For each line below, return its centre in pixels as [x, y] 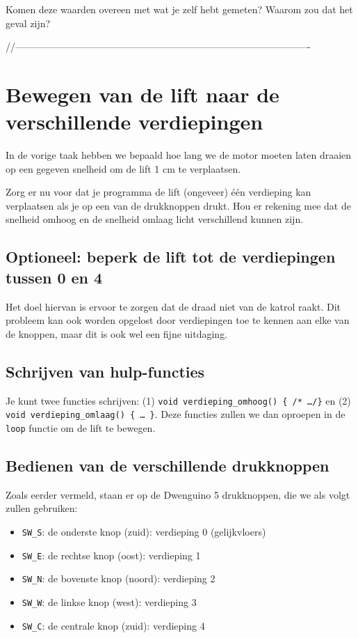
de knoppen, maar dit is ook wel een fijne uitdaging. [117, 333]
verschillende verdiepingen [135, 122]
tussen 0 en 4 [54, 277]
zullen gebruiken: [42, 508]
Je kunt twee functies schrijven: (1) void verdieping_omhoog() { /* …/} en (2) [178, 400]
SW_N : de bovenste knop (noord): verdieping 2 [119, 578]
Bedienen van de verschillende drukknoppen [168, 465]
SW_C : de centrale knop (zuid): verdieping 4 [113, 625]
